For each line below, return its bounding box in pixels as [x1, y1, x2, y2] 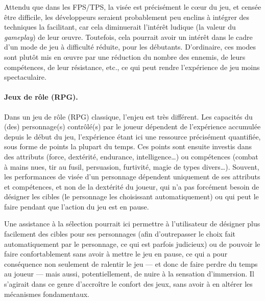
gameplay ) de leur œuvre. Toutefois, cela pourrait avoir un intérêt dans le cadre [4, 31, 253, 42]
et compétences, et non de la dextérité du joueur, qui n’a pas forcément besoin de [4, 181, 259, 192]
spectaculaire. [4, 72, 46, 82]
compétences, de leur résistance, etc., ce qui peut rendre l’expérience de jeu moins [4, 61, 260, 72]
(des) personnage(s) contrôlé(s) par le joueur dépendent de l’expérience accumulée [4, 121, 261, 132]
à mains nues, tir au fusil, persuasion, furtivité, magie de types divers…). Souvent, [4, 161, 259, 172]
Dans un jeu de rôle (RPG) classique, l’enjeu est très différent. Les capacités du [4, 111, 253, 122]
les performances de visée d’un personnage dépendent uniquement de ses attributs [4, 171, 260, 182]
